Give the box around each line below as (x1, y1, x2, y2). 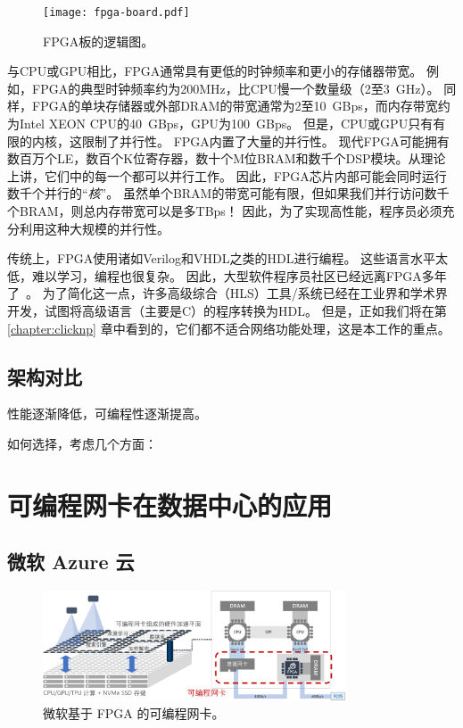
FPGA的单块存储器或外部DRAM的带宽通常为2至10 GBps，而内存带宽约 (31, 96, 451, 115)
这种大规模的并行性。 (44, 219, 169, 237)
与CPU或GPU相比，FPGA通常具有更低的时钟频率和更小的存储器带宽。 (7, 62, 423, 80)
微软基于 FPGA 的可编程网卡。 (43, 703, 225, 722)
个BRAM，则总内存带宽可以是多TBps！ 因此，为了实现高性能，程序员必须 (7, 202, 442, 219)
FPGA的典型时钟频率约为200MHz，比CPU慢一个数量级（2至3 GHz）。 (31, 79, 440, 97)
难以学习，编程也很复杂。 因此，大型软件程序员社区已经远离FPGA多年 (31, 266, 447, 285)
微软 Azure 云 (7, 548, 135, 575)
